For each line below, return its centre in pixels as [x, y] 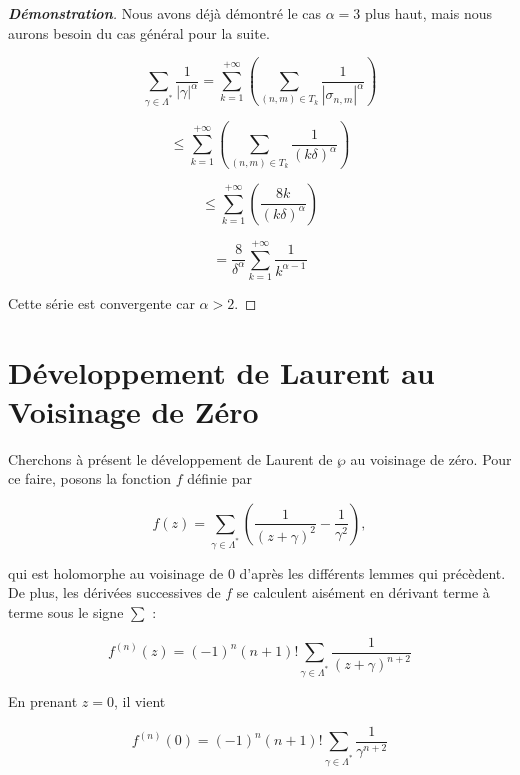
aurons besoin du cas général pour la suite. [139, 32]
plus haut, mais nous [429, 13]
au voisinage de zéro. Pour [431, 458]
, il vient [139, 701]
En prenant [43, 701]
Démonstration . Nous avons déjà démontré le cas [165, 13]
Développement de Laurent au [221, 371]
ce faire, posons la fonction [90, 478]
